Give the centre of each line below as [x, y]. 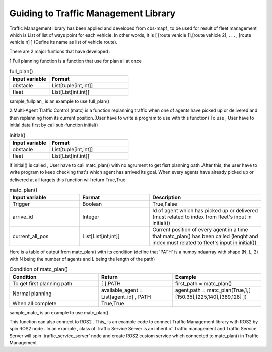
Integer [91, 217]
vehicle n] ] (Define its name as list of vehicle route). [63, 42]
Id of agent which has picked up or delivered [205, 211]
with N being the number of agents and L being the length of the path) [82, 259]
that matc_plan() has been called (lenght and [205, 236]
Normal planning [32, 294]
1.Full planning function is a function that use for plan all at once [76, 61]
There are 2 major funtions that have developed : [60, 51]
